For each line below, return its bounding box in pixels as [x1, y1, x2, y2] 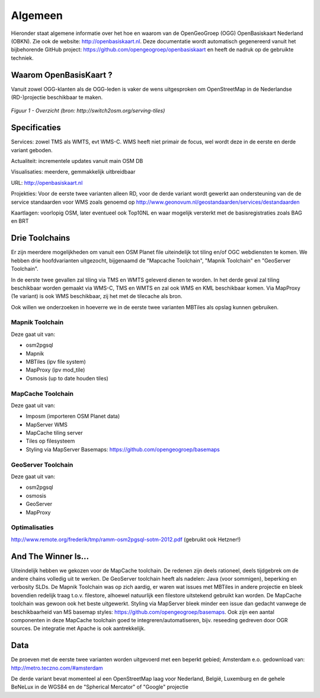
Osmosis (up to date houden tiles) [25, 374, 109, 382]
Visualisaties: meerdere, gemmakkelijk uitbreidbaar [11, 168, 136, 175]
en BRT [11, 217, 29, 225]
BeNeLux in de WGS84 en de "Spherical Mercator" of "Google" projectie [11, 683, 189, 690]
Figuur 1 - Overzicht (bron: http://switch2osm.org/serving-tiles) [11, 107, 165, 114]
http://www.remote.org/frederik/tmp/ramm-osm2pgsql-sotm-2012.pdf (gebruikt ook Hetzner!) [11, 536, 241, 543]
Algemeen [11, 9, 63, 22]
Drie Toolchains [11, 233, 71, 243]
